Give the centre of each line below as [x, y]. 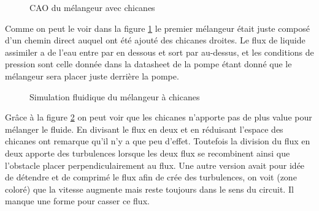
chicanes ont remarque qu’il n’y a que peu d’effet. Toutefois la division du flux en [158, 141]
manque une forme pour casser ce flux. [77, 201]
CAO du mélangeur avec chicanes [92, 7]
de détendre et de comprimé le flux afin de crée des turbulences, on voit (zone [151, 177]
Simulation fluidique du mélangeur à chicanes [115, 96]
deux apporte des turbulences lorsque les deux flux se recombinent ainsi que [148, 153]
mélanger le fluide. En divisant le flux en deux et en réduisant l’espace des [144, 129]
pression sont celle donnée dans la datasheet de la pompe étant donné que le [148, 64]
